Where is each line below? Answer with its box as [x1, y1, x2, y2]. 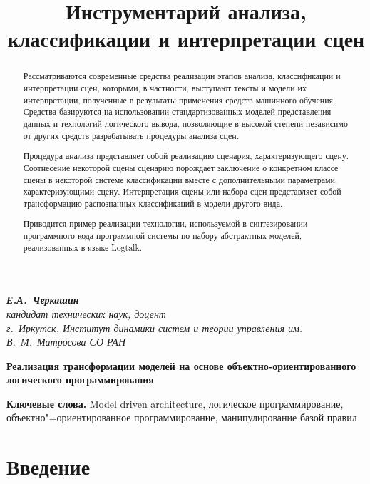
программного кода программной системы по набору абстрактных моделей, [23, 230, 302, 242]
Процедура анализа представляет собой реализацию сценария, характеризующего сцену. [23, 150, 349, 162]
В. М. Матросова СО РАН [6, 334, 125, 349]
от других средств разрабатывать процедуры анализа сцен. [23, 129, 239, 141]
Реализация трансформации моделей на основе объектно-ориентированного [6, 358, 356, 373]
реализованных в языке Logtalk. [23, 241, 143, 253]
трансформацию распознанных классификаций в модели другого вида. [23, 197, 283, 209]
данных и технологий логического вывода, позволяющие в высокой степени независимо [23, 117, 348, 129]
